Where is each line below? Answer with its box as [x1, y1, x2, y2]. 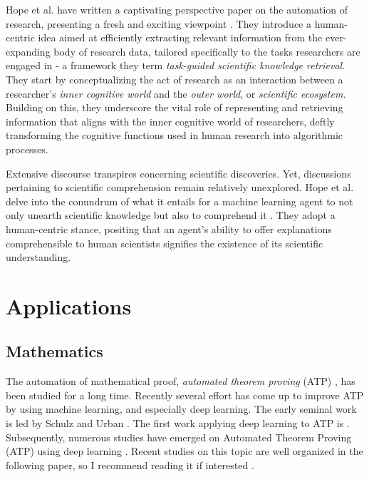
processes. [6, 141, 48, 156]
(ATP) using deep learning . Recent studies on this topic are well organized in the [6, 443, 363, 458]
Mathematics [6, 340, 103, 362]
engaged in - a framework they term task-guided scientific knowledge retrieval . [6, 58, 345, 73]
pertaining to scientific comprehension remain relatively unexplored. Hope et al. [6, 180, 354, 195]
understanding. [6, 250, 71, 265]
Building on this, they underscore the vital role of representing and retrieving [6, 100, 343, 115]
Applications [6, 291, 132, 320]
